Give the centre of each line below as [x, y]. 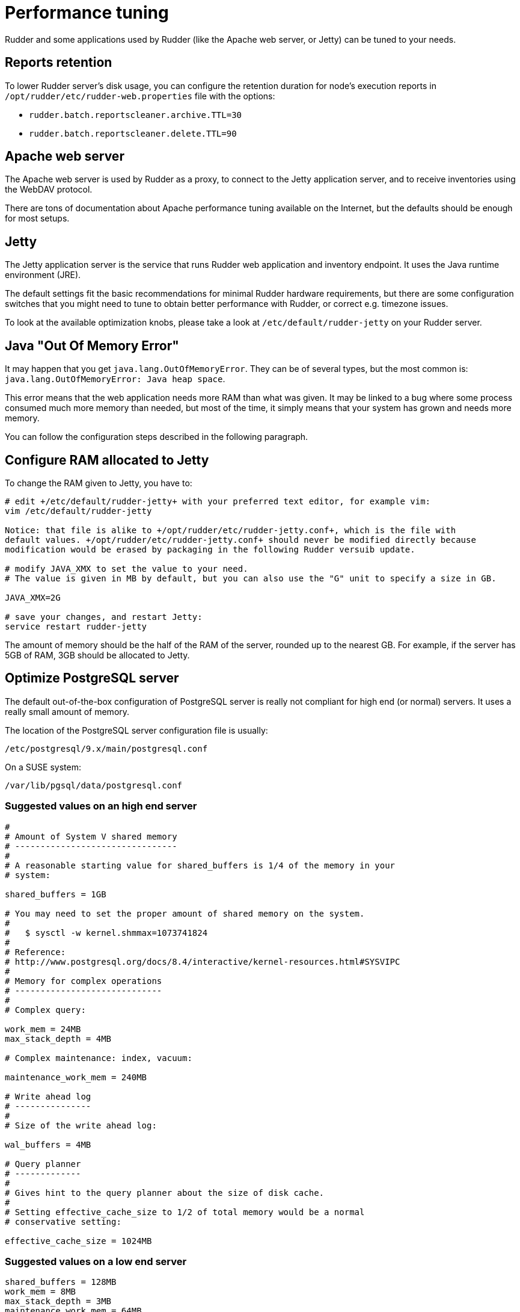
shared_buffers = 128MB [61, 1282]
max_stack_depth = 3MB [58, 1301]
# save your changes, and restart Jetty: [104, 617]
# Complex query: [45, 1010]
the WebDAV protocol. [49, 190]
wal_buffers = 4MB [48, 1144]
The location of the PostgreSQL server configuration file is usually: [136, 730]
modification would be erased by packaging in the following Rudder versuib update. [210, 549]
